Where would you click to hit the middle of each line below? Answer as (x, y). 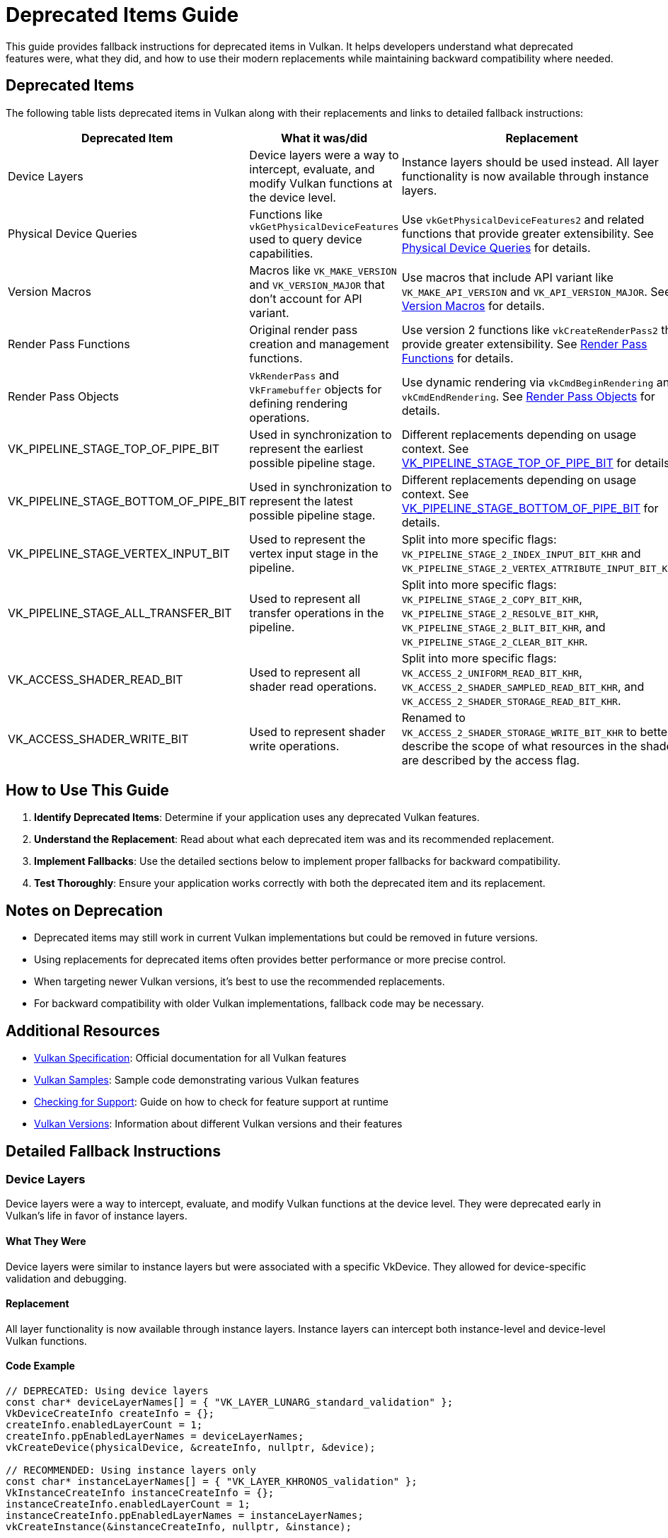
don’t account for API (306, 298)
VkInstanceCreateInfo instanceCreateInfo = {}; (140, 1493)
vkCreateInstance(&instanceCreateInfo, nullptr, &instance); (179, 1527)
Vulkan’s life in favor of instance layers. (97, 1216)
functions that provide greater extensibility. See (528, 234)
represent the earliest (306, 448)
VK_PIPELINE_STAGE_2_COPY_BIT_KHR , (492, 598)
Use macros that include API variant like (507, 277)
